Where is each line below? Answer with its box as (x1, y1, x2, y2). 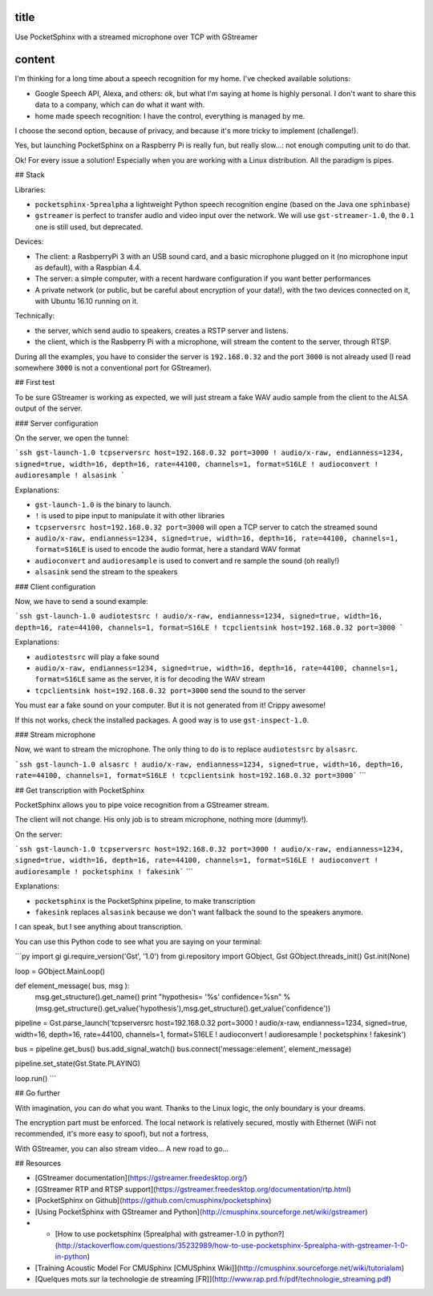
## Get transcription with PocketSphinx (14, 785, 145, 795)
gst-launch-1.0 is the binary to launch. (34, 500, 172, 509)
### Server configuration (14, 418, 99, 428)
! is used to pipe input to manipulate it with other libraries (34, 511, 225, 520)
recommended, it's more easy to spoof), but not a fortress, (14, 1129, 208, 1139)
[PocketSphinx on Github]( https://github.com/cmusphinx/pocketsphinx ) (34, 1196, 272, 1205)
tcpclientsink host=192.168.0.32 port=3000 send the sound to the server (34, 686, 306, 695)
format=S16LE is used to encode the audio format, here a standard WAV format (34, 545, 301, 554)
